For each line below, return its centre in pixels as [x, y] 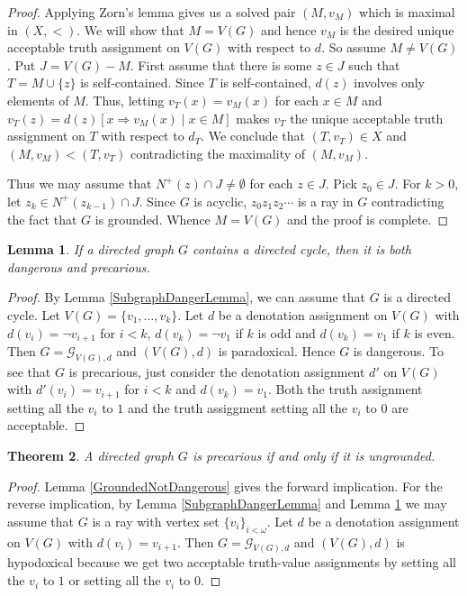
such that [374, 64]
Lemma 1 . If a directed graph [91, 249]
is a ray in [325, 201]
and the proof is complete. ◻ [368, 219]
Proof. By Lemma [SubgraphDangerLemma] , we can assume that [186, 297]
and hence [288, 29]
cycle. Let [34, 314]
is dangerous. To [398, 350]
